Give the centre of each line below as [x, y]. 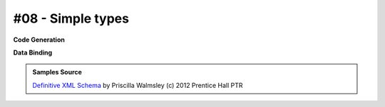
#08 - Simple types [71, 18]
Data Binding [33, 52]
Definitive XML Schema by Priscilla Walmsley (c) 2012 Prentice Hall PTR [138, 85]
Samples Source [57, 72]
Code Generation [39, 40]
